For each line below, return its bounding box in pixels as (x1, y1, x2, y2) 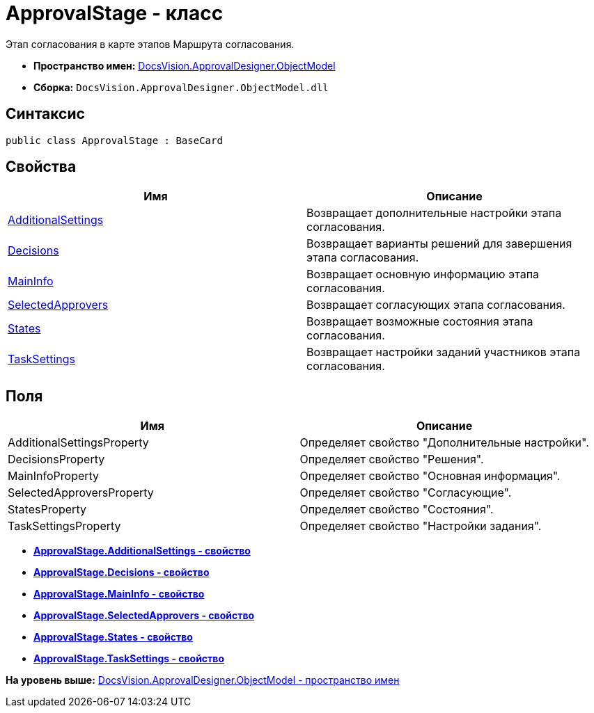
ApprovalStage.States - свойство (33, 631, 193, 643)
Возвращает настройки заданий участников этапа (306, 345, 581, 360)
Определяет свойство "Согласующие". (299, 486, 512, 500)
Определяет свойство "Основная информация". (299, 469, 561, 483)
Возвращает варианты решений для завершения (306, 237, 572, 251)
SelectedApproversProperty (8, 486, 154, 500)
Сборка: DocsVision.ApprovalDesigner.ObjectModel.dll (33, 81, 329, 93)
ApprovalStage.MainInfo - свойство (33, 588, 205, 600)
